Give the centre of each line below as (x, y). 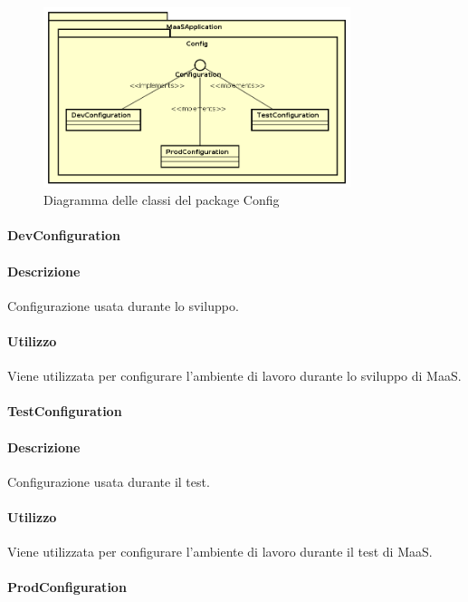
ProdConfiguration (67, 587)
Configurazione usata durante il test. (109, 481)
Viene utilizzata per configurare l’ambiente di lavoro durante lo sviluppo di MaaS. (234, 376)
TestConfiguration (65, 411)
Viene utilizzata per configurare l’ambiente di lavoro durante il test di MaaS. (220, 552)
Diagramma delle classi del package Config (162, 200)
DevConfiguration (64, 235)
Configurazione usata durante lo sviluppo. (123, 305)
